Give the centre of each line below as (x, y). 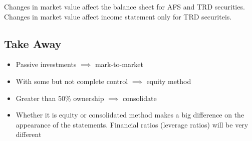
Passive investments (46, 64)
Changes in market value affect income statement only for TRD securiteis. (118, 16)
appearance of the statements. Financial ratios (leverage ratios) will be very (132, 124)
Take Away (33, 43)
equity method (169, 81)
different (29, 134)
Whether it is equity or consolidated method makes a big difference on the (130, 115)
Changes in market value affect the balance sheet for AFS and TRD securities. (124, 6)
